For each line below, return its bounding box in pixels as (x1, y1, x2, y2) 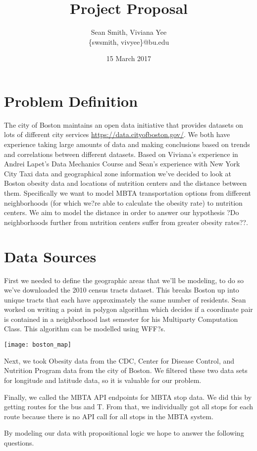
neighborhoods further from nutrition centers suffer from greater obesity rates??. (4, 217, 248, 227)
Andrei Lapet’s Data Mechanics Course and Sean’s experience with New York (4, 158, 240, 169)
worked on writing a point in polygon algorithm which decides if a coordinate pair (4, 304, 253, 314)
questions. (4, 437, 34, 448)
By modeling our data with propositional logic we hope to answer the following (4, 428, 244, 438)
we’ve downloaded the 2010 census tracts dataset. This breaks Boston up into (4, 285, 239, 295)
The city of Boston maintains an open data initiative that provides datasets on (4, 119, 243, 130)
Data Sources (4, 246, 97, 266)
